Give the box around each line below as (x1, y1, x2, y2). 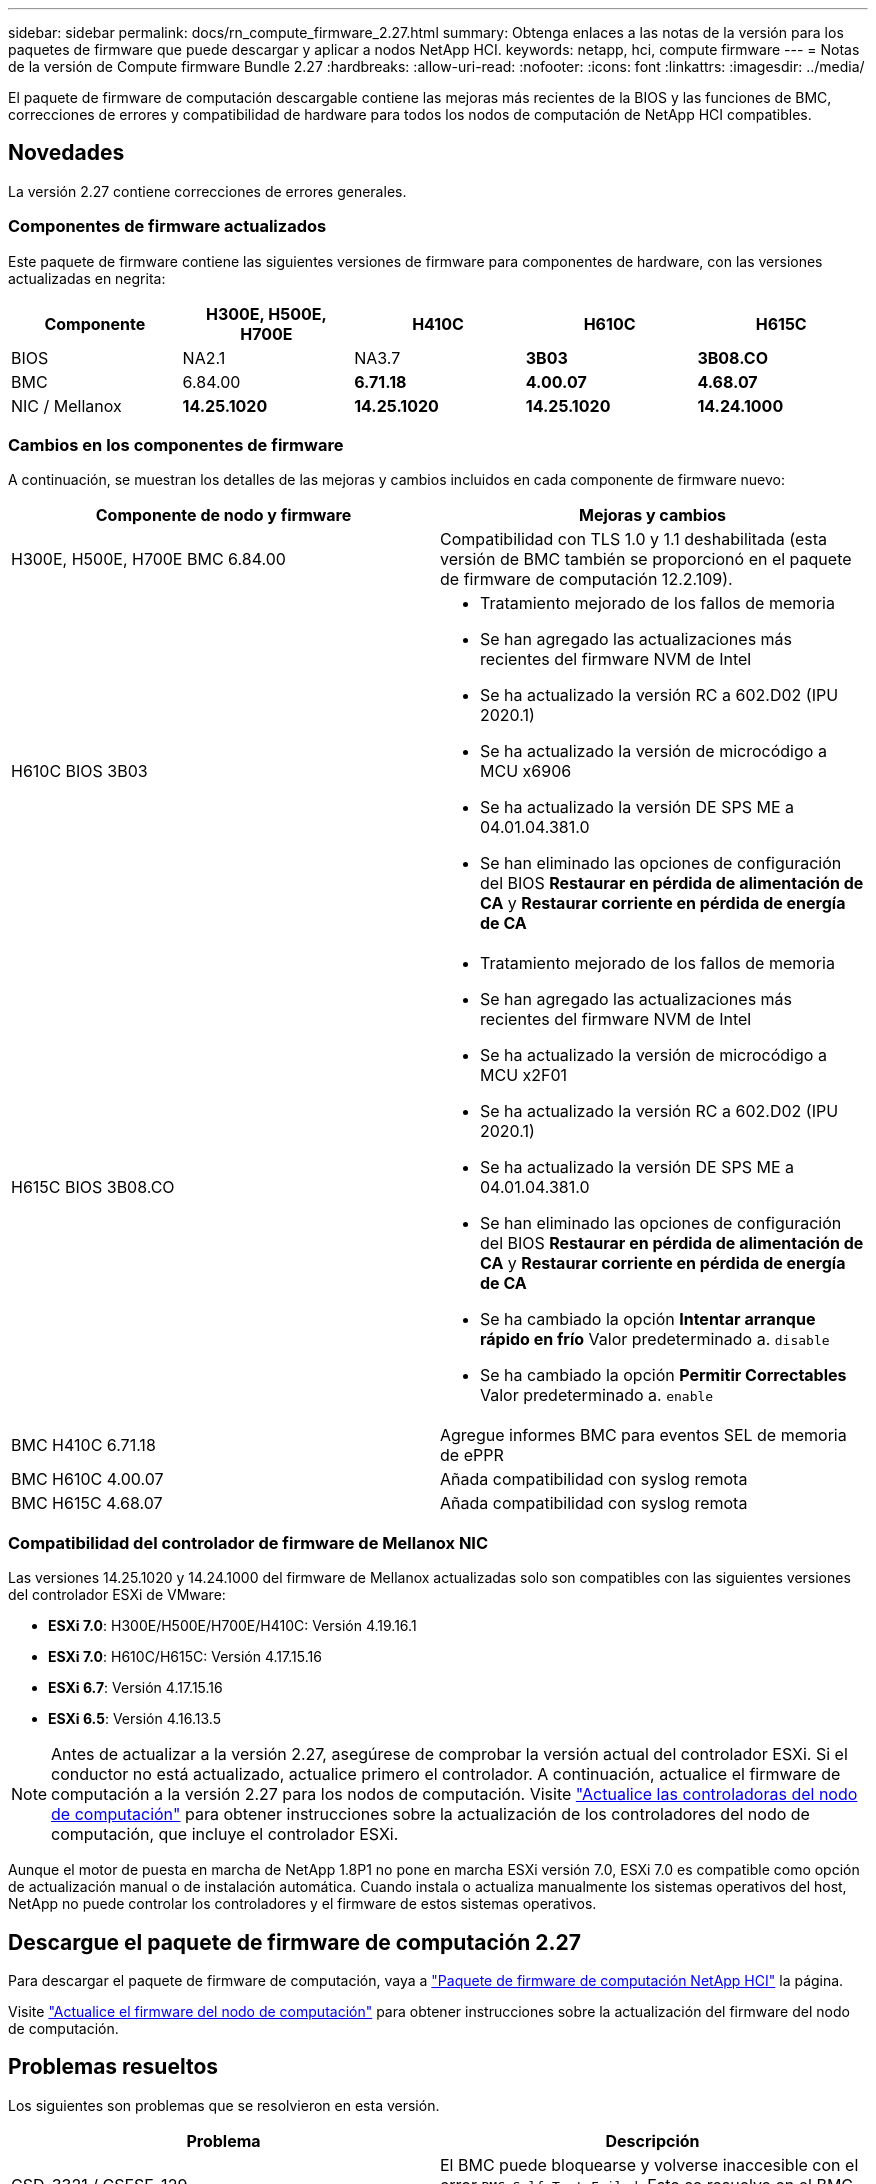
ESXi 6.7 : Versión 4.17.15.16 (48, 1679, 223, 1697)
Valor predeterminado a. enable (480, 1385, 714, 1406)
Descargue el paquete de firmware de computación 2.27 (8, 1929, 582, 1955)
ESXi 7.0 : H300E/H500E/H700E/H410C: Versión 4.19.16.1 (48, 1617, 417, 1635)
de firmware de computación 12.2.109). (440, 569, 733, 590)
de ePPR (440, 1445, 504, 1466)
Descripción (605, 2130, 700, 2151)
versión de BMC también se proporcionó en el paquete (440, 549, 852, 570)
